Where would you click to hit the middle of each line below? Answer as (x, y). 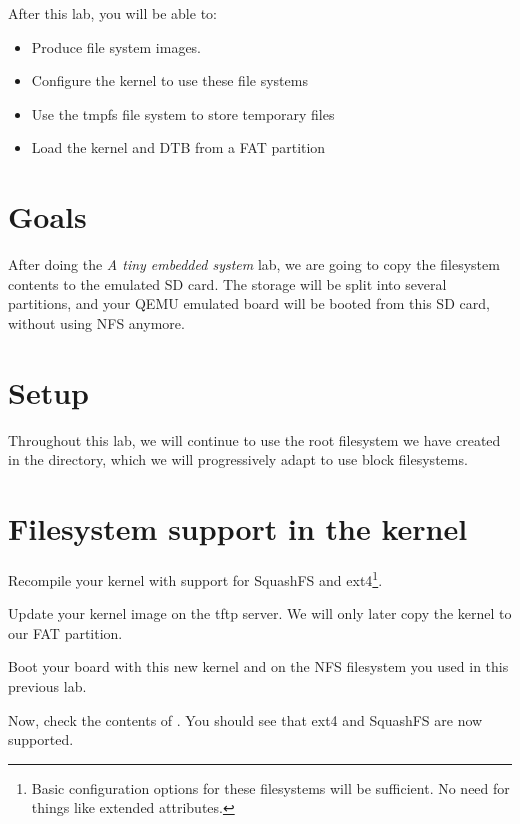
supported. (41, 739)
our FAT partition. (65, 632)
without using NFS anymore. (96, 322)
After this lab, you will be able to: (112, 13)
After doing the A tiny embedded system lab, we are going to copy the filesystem (254, 264)
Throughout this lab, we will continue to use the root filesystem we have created (254, 439)
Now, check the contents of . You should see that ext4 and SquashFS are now (245, 719)
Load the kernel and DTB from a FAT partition (178, 147)
